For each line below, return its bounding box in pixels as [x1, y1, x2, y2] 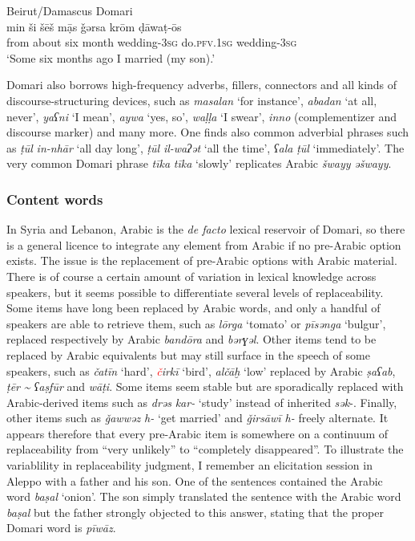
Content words [6, 189, 103, 209]
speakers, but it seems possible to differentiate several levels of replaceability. [6, 283, 384, 300]
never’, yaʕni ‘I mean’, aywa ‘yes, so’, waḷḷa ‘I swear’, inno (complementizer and [6, 108, 397, 124]
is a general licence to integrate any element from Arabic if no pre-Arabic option [6, 236, 401, 253]
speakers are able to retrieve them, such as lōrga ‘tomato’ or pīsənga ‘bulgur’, [6, 315, 386, 332]
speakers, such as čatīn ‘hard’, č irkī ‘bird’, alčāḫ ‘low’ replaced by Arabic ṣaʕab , [6, 362, 396, 379]
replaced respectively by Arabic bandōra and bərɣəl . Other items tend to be [6, 331, 377, 348]
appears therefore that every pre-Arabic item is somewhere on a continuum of [6, 425, 389, 441]
